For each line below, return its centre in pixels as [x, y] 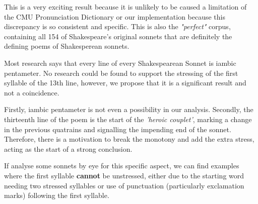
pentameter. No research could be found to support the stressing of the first [121, 73]
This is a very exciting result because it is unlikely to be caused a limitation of [125, 7]
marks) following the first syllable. [57, 195]
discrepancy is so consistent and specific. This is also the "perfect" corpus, [117, 26]
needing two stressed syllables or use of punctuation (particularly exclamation [124, 185]
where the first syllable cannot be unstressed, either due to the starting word [124, 175]
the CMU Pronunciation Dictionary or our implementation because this [115, 16]
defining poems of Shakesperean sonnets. [67, 46]
